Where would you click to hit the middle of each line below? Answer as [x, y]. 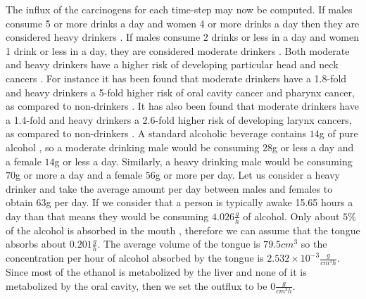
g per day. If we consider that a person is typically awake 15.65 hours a [200, 202]
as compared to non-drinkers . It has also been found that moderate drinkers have [182, 106]
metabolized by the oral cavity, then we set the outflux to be [137, 285]
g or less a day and [313, 147]
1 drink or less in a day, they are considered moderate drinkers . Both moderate [178, 50]
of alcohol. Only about [291, 216]
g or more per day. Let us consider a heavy [247, 175]
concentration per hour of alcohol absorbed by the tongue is [135, 258]
